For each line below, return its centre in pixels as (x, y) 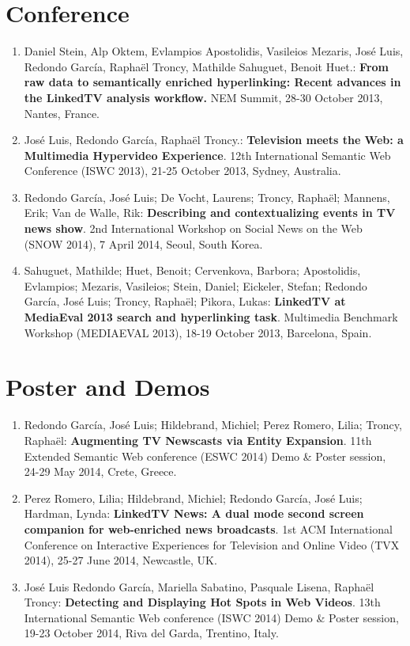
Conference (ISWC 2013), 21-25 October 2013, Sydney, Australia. (182, 171)
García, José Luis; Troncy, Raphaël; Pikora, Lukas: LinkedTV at (185, 301)
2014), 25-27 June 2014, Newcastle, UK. (120, 560)
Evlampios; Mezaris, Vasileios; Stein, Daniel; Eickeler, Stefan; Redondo (196, 285)
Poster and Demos (108, 387)
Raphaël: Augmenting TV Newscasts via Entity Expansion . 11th (198, 440)
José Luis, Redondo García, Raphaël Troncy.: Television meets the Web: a (214, 140)
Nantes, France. (62, 113)
